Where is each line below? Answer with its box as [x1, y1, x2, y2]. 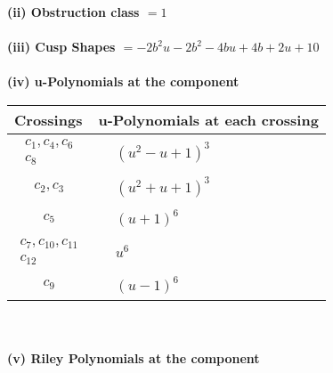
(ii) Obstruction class [7, 3, 140, 20]
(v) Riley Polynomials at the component [7, 349, 260, 368]
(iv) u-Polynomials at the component [7, 72, 240, 91]
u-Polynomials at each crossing [98, 109, 319, 130]
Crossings [14, 109, 83, 130]
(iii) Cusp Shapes [7, 37, 116, 56]
